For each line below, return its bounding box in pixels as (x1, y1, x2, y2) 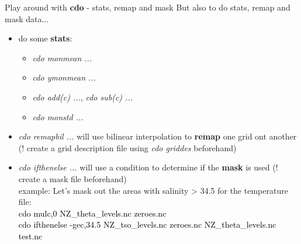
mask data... (5, 12, 49, 25)
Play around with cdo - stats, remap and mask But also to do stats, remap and (5, 1, 290, 13)
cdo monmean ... (32, 51, 92, 64)
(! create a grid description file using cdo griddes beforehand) (18, 141, 237, 154)
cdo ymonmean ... (32, 71, 96, 83)
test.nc (18, 229, 43, 242)
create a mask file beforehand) (18, 172, 127, 184)
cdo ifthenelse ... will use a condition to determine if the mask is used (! (18, 161, 278, 173)
